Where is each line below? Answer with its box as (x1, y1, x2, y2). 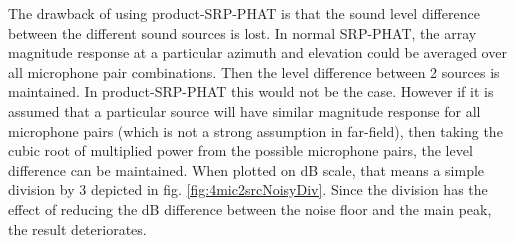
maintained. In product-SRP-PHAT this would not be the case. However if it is (8, 81, 494, 102)
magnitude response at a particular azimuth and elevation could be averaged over (8, 42, 507, 63)
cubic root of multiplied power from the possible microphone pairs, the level (8, 140, 473, 161)
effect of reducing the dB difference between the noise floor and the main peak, (8, 198, 492, 219)
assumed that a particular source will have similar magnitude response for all (8, 100, 481, 121)
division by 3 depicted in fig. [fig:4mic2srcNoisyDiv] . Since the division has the (8, 179, 488, 200)
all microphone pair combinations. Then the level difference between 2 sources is (8, 61, 500, 82)
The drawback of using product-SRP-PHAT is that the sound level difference (8, 3, 480, 23)
